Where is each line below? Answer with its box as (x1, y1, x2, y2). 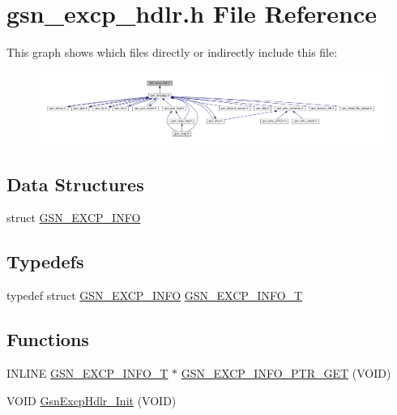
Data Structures (6, 171, 144, 196)
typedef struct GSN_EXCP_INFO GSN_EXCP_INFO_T (6, 287, 303, 304)
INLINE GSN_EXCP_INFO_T (6, 364, 169, 381)
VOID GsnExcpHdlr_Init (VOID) (6, 391, 177, 409)
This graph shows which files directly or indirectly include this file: (6, 44, 338, 61)
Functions (6, 327, 89, 352)
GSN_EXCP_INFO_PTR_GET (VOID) (181, 364, 391, 381)
